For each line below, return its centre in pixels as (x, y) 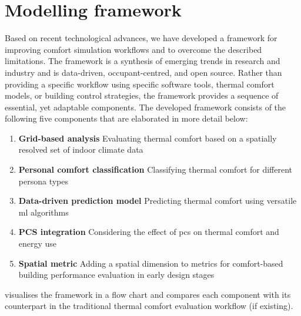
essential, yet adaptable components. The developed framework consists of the (146, 107)
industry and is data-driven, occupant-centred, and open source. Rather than (143, 72)
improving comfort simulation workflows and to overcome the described (133, 49)
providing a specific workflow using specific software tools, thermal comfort (140, 84)
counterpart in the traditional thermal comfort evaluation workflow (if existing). (149, 306)
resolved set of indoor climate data (81, 149)
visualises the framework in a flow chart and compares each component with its (148, 294)
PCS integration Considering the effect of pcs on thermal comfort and (149, 232)
